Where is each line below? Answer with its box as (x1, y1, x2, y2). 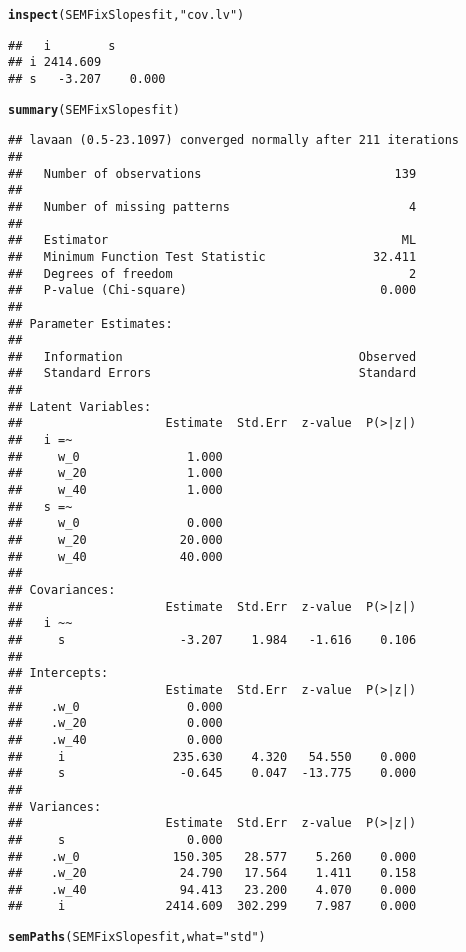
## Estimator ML (8, 233, 417, 248)
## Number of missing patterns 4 (8, 199, 417, 214)
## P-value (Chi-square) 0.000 (8, 283, 417, 298)
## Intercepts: (8, 666, 109, 681)
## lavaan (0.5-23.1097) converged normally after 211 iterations (8, 133, 460, 148)
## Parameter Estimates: (8, 316, 173, 331)
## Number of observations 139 (8, 166, 417, 181)
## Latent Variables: (8, 399, 152, 414)
